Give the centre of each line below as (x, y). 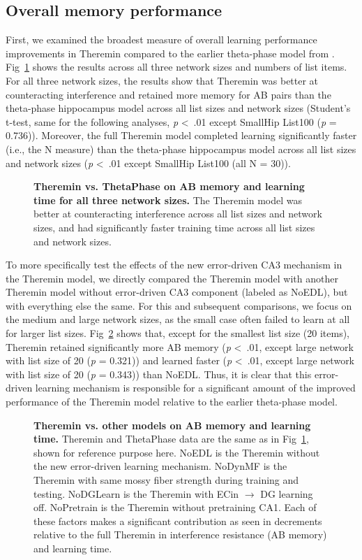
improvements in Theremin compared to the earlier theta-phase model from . (170, 53)
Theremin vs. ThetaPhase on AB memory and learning (169, 186)
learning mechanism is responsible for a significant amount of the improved (195, 388)
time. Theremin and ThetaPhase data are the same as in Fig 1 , (171, 439)
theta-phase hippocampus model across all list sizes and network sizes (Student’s (178, 108)
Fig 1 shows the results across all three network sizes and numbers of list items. (176, 67)
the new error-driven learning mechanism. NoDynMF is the (160, 466)
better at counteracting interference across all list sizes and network (178, 214)
